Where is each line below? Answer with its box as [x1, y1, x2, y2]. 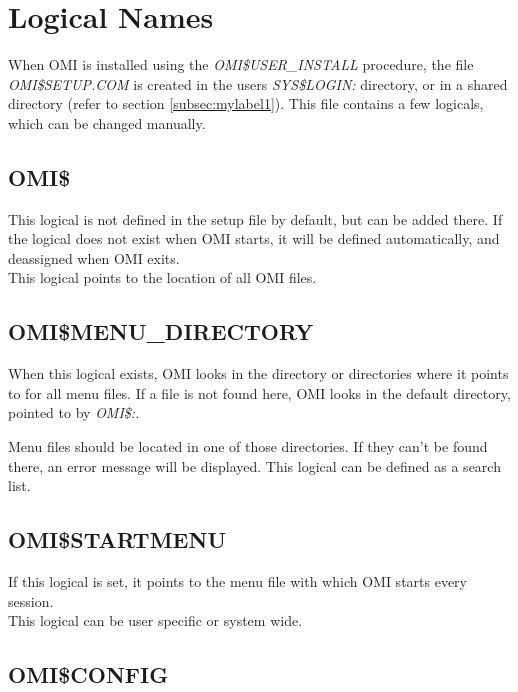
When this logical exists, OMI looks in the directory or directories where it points [8, 363, 509, 384]
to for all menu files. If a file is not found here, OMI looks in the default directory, [8, 382, 511, 403]
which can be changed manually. [8, 112, 206, 133]
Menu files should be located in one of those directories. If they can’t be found [8, 436, 488, 457]
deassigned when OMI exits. [8, 247, 180, 268]
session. [8, 590, 54, 611]
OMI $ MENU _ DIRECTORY [8, 316, 314, 347]
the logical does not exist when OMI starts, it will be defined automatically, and [8, 228, 500, 249]
